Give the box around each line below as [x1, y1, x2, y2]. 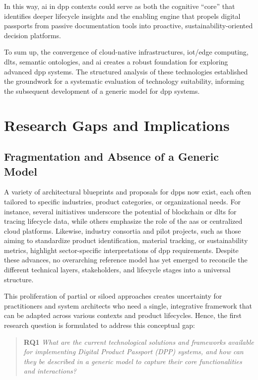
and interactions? [23, 366, 76, 376]
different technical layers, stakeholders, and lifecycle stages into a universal [4, 264, 231, 275]
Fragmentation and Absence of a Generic [4, 149, 219, 164]
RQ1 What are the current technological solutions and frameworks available [23, 336, 254, 347]
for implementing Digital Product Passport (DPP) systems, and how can [23, 346, 244, 357]
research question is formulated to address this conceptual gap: [4, 320, 195, 330]
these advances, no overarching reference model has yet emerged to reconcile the [4, 254, 248, 265]
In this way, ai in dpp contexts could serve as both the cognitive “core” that [4, 1, 235, 11]
